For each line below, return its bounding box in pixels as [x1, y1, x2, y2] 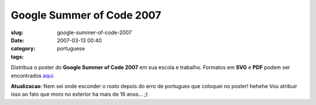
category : [11, 45, 36, 52]
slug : [11, 29, 23, 36]
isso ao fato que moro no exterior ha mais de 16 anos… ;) [11, 90, 148, 98]
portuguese [57, 45, 85, 52]
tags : [11, 53, 24, 60]
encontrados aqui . [11, 72, 55, 79]
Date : [11, 37, 25, 44]
